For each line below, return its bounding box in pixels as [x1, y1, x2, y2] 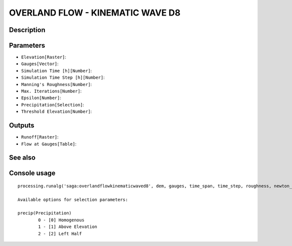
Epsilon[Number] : [21, 95, 61, 101]
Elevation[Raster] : [21, 54, 67, 60]
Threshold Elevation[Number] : [21, 108, 92, 114]
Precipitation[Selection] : [21, 102, 85, 107]
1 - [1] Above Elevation [38, 224, 97, 229]
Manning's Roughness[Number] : [21, 81, 92, 87]
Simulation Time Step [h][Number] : [21, 74, 105, 80]
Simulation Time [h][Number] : [21, 68, 92, 73]
